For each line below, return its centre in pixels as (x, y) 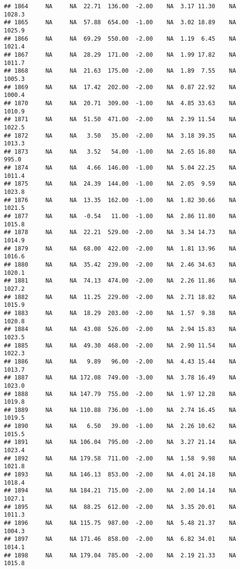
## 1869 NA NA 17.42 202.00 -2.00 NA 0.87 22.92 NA (120, 87)
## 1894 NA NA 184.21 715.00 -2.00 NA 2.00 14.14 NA (120, 491)
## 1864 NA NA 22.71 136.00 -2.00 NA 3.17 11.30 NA (120, 6)
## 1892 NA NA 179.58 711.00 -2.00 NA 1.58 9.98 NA (120, 458)
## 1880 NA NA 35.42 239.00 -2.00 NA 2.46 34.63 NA (120, 265)
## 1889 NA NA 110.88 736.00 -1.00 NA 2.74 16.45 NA (120, 410)
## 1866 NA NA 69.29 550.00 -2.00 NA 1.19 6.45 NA (120, 39)
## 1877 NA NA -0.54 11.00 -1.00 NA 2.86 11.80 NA (120, 216)
